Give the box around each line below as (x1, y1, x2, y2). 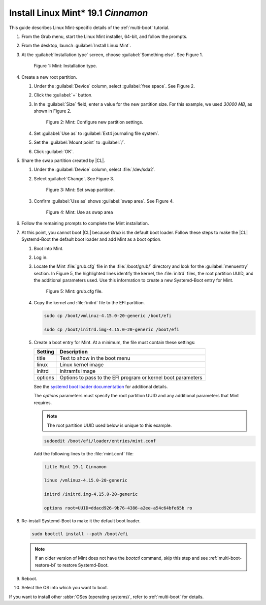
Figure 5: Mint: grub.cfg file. (46, 288, 103, 294)
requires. (33, 399, 52, 406)
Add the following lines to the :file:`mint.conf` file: (33, 450, 134, 456)
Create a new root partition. (21, 74, 77, 80)
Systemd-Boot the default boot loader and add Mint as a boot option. (21, 236, 162, 242)
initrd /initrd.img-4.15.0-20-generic (44, 491, 138, 497)
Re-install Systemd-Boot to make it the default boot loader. (21, 517, 141, 524)
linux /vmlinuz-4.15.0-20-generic (44, 478, 128, 483)
